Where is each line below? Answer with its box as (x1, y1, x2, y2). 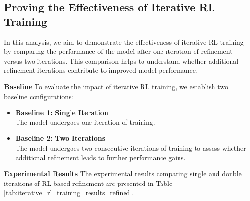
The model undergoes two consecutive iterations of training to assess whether (15, 142, 246, 152)
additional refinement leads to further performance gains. (15, 152, 186, 162)
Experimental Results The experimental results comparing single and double (4, 168, 242, 179)
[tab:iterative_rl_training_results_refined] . (4, 187, 134, 198)
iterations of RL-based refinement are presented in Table (4, 178, 173, 188)
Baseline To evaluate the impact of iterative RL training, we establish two (4, 81, 228, 91)
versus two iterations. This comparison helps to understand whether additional (4, 55, 239, 66)
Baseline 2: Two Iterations (15, 133, 106, 143)
